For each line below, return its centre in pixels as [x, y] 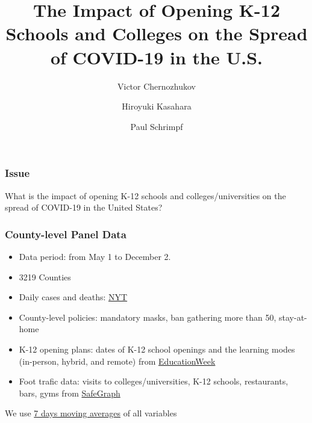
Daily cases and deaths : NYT [73, 297]
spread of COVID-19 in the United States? [84, 207]
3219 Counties [45, 276]
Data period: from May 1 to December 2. [95, 256]
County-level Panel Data [66, 234]
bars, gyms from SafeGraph [70, 393]
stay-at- [293, 317]
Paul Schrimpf [157, 126]
